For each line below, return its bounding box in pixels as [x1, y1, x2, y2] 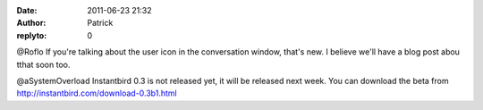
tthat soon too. [16, 59, 71, 70]
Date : [16, 5, 38, 15]
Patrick [87, 18, 114, 29]
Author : [16, 18, 47, 29]
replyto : [16, 30, 47, 40]
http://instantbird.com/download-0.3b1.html [16, 88, 178, 98]
